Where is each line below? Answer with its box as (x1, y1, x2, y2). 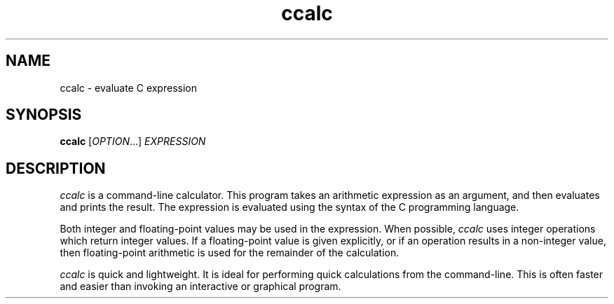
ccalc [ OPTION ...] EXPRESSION (60, 135, 206, 148)
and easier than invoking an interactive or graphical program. (60, 280, 341, 293)
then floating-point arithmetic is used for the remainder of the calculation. (60, 247, 400, 259)
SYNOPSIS (6, 106, 82, 124)
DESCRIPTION (6, 159, 106, 177)
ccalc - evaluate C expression (60, 81, 197, 94)
